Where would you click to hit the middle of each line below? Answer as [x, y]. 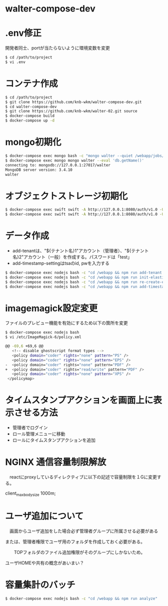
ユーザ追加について [44, 516]
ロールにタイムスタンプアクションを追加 [54, 440]
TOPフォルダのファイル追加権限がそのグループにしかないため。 [79, 552]
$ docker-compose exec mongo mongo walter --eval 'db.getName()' [74, 160]
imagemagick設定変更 [51, 308]
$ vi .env [15, 62]
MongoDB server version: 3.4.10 [39, 170]
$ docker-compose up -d [30, 120]
